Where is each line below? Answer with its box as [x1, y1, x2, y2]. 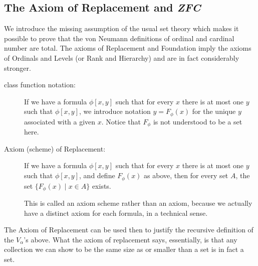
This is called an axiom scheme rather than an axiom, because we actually [24, 197, 252, 208]
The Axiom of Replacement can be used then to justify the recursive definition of [4, 224, 253, 235]
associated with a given [24, 116, 96, 126]
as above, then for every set [144, 170, 228, 181]
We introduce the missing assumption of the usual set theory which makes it [4, 23, 239, 34]
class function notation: [4, 79, 76, 90]
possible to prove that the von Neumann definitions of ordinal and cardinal [4, 33, 234, 43]
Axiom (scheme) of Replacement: [4, 143, 106, 154]
